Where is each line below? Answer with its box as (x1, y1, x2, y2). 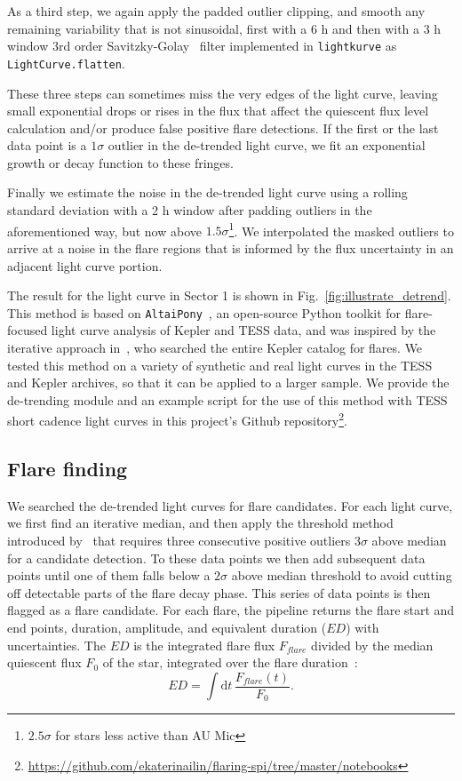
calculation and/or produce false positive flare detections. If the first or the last (7, 118, 439, 137)
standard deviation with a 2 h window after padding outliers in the (7, 201, 372, 219)
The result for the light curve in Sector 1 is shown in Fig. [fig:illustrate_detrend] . (7, 286, 451, 305)
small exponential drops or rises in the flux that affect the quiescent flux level (7, 101, 429, 120)
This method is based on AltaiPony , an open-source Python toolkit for (7, 303, 402, 322)
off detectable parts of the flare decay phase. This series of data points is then (7, 583, 431, 602)
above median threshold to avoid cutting (231, 566, 452, 585)
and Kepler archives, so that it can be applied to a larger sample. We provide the (7, 373, 450, 392)
